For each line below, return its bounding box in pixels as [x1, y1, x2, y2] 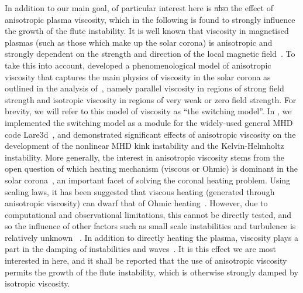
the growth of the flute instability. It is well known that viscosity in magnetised [5, 25, 289, 37]
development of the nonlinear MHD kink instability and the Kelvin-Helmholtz [5, 139, 284, 152]
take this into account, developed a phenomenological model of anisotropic [5, 59, 271, 71]
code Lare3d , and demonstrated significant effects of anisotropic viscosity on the [5, 128, 296, 140]
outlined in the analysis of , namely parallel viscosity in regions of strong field [5, 82, 284, 94]
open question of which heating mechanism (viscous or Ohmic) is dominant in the [5, 162, 298, 175]
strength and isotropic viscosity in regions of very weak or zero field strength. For [5, 93, 297, 105]
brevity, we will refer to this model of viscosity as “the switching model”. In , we [5, 105, 292, 117]
